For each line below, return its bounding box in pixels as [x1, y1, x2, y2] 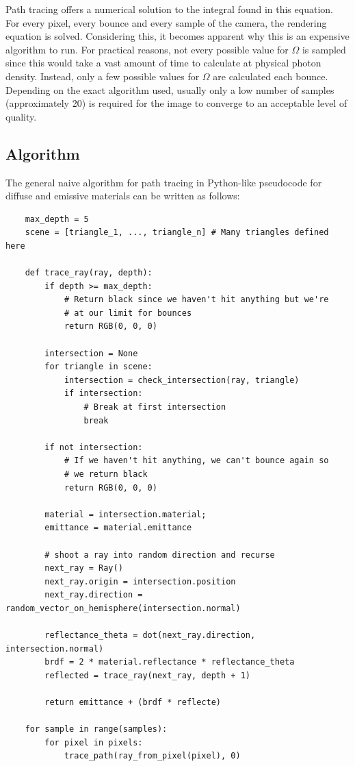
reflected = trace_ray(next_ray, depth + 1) [44, 670, 250, 680]
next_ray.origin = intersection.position [44, 576, 236, 586]
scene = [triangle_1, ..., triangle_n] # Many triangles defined [25, 227, 329, 238]
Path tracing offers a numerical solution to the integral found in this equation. [5, 2, 333, 16]
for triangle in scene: [44, 362, 153, 372]
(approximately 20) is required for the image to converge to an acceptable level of [5, 96, 347, 110]
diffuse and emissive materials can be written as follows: [5, 188, 240, 203]
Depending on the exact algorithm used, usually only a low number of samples [5, 82, 334, 97]
